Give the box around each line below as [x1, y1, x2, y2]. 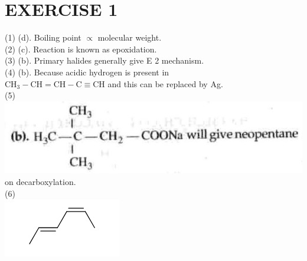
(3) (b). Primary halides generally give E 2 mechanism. [5, 54, 204, 67]
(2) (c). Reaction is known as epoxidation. [5, 42, 157, 55]
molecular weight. [97, 31, 162, 44]
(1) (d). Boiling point [5, 31, 81, 44]
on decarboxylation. [5, 176, 76, 188]
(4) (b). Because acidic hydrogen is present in [5, 65, 169, 78]
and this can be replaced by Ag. [107, 77, 223, 90]
